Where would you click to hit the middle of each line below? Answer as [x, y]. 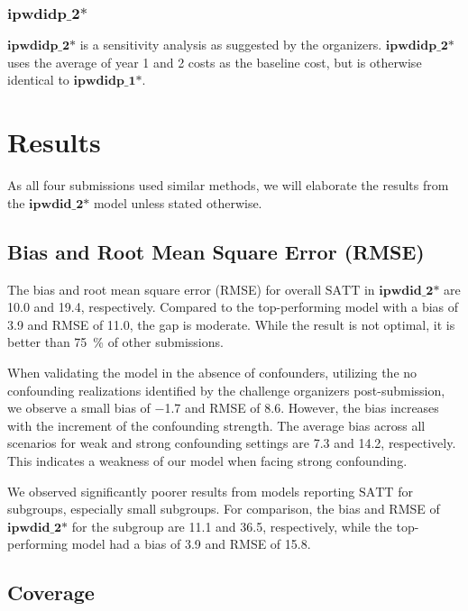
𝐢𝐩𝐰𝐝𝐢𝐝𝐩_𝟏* [108, 82]
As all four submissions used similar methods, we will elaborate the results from [228, 185]
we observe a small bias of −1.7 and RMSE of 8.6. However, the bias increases [223, 408]
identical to [38, 80]
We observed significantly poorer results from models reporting [181, 491]
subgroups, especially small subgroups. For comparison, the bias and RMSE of [224, 509]
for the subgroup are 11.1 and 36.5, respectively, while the [232, 526]
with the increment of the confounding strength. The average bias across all [216, 425]
